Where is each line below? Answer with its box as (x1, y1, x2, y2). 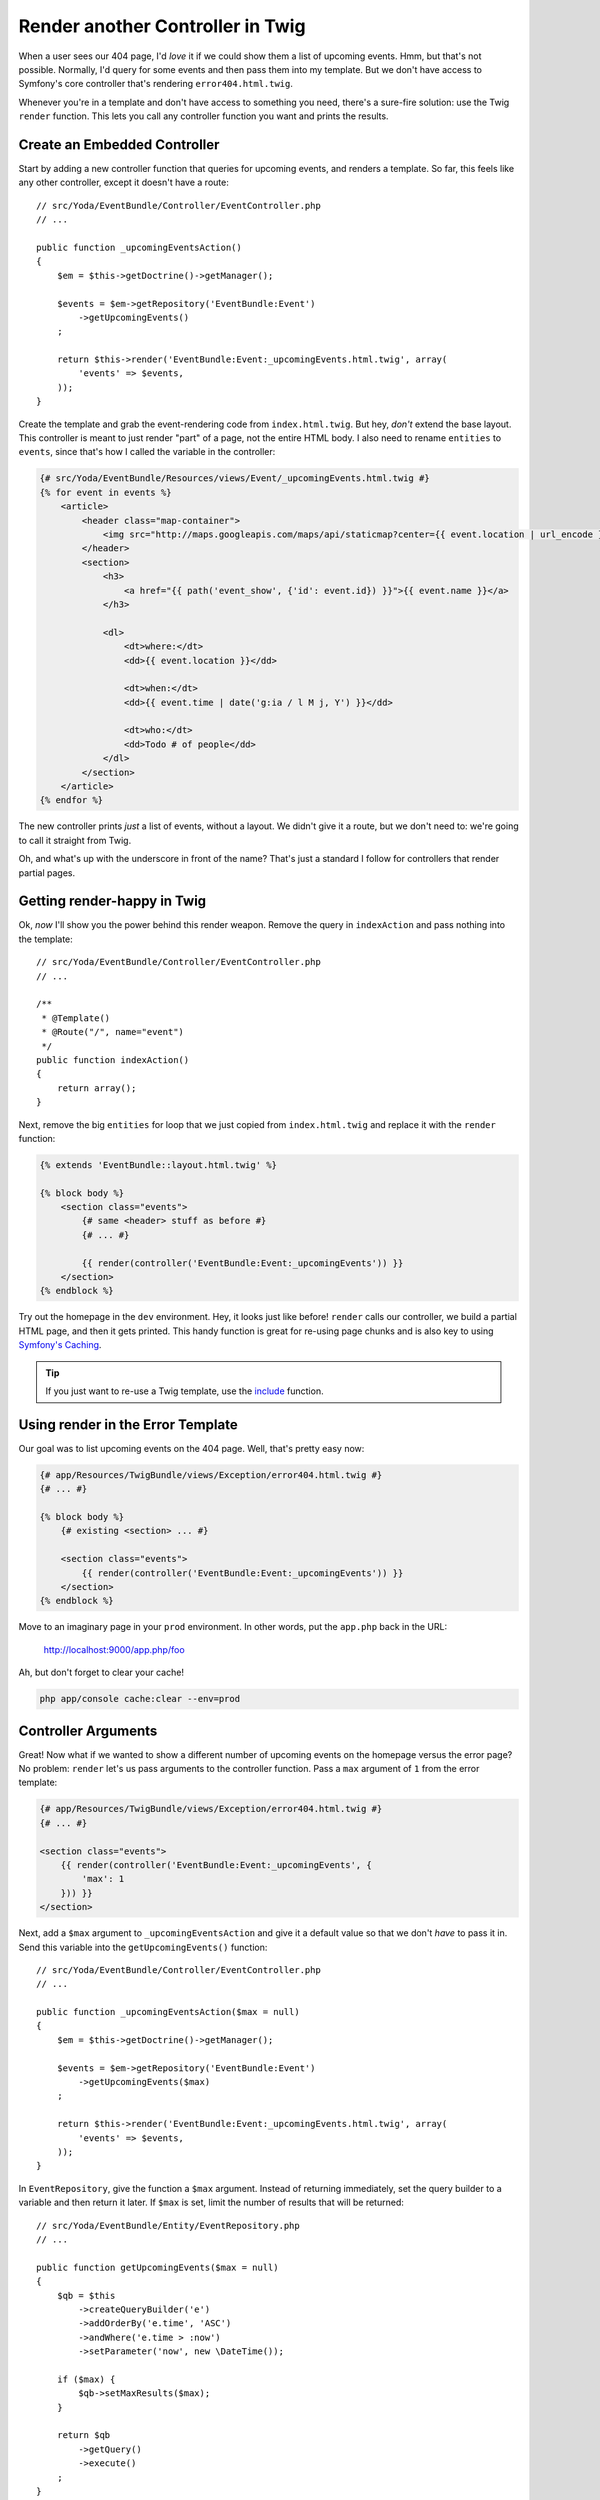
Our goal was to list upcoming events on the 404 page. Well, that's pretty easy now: (18, 1442, 365, 1454)
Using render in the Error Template (18, 1416, 239, 1433)
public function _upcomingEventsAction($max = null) (36, 2006, 300, 2018)
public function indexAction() (36, 1054, 190, 1065)
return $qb (56, 2430, 111, 2441)
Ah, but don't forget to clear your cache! (18, 1666, 185, 1679)
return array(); (56, 1082, 137, 1094)
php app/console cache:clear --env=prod (39, 1693, 240, 1705)
